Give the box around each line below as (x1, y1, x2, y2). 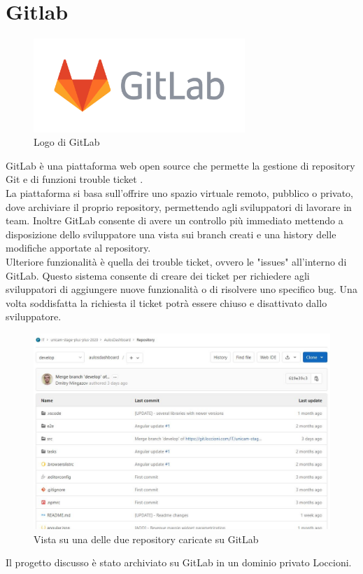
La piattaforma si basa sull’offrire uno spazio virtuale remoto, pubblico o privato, (6, 185, 353, 200)
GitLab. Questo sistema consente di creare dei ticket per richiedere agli (6, 268, 310, 282)
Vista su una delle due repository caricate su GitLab (34, 531, 259, 546)
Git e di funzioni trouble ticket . (6, 172, 143, 186)
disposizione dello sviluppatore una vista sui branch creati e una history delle (6, 226, 336, 241)
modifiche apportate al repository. (6, 240, 151, 255)
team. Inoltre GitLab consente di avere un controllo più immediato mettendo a (6, 213, 343, 228)
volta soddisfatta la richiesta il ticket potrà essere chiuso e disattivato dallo (6, 295, 327, 310)
